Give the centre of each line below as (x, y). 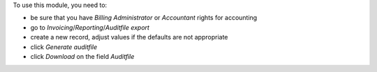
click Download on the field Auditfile (82, 56)
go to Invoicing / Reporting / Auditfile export (90, 27)
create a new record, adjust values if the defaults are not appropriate (129, 37)
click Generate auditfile (64, 47)
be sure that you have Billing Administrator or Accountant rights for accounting (144, 18)
